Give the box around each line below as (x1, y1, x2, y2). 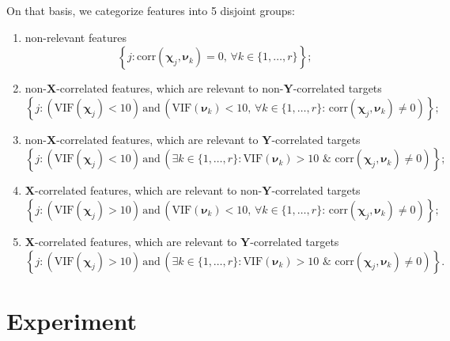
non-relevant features (25, 28, 127, 45)
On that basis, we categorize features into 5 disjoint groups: (6, 2, 295, 18)
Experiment (6, 304, 138, 336)
